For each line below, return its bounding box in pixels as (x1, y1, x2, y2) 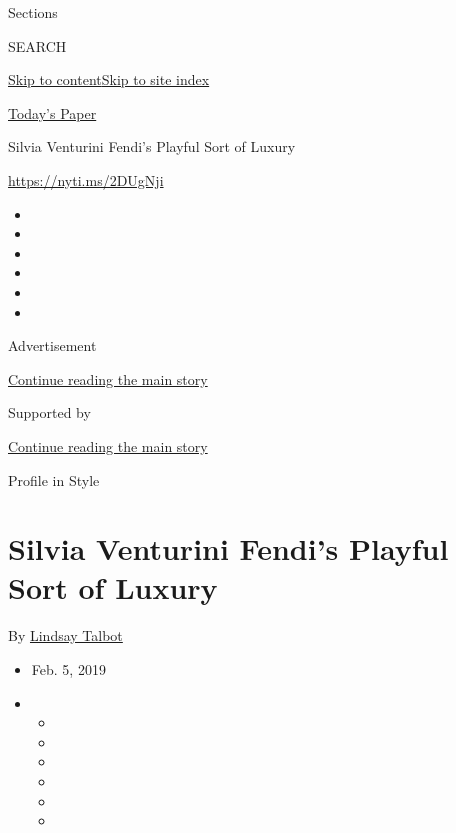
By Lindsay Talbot (8, 625, 123, 646)
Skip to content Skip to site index (8, 69, 210, 90)
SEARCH (8, 35, 67, 56)
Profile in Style (8, 469, 100, 490)
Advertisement (8, 335, 97, 356)
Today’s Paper (8, 102, 97, 123)
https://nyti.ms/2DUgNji (8, 169, 164, 190)
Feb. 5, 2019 (31, 659, 106, 679)
